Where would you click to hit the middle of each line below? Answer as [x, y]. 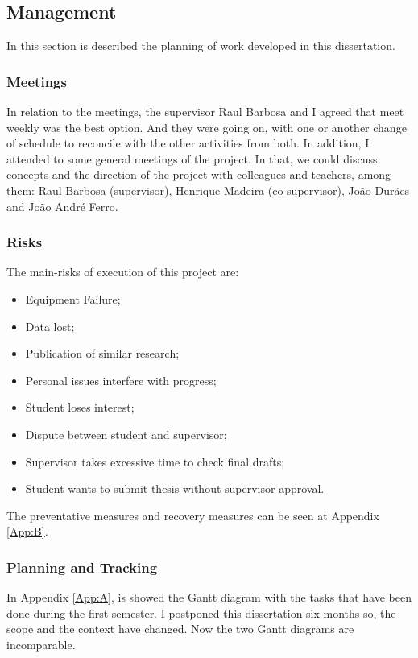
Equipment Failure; [73, 298]
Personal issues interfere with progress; [121, 380]
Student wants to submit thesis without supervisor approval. [175, 488]
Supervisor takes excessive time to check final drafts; [155, 461]
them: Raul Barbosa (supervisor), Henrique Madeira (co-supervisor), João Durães [208, 190]
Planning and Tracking [82, 567]
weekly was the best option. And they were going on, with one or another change [207, 127]
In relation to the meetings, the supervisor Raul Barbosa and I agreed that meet [205, 112]
